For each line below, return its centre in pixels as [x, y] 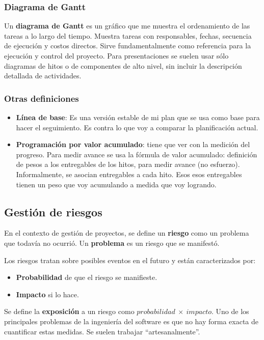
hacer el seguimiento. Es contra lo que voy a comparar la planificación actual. [137, 127]
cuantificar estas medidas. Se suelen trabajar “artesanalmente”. [102, 331]
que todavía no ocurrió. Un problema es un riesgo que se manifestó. [112, 243]
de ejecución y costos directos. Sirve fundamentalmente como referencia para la [128, 46]
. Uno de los [230, 311]
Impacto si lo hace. [47, 294]
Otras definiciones [42, 98]
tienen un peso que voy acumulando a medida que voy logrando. [116, 184]
